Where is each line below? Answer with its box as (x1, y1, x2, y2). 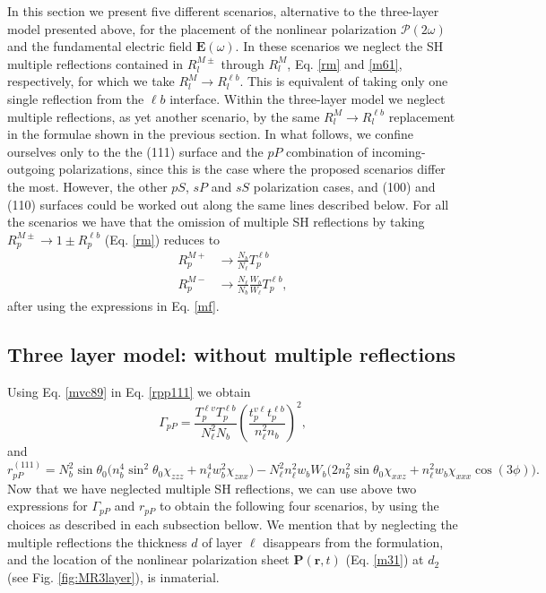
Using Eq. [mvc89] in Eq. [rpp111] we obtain (7, 382, 251, 400)
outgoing (7, 159, 55, 178)
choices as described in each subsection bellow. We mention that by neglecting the (7, 514, 458, 533)
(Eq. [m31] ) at (345, 550, 424, 569)
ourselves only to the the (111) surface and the (7, 142, 264, 160)
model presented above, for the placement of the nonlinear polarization (7, 19, 397, 38)
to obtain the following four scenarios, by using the (159, 496, 439, 515)
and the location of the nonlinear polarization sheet (7, 550, 290, 569)
